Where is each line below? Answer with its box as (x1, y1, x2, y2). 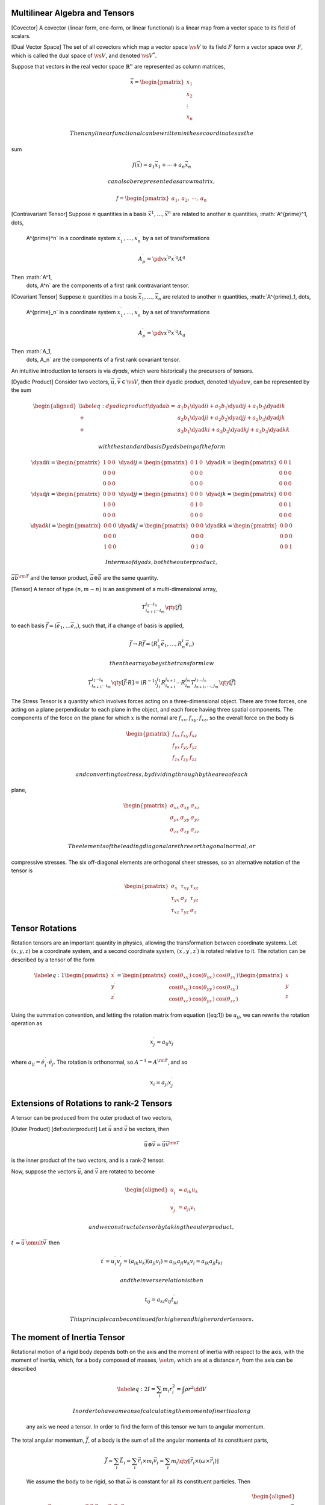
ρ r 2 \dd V (184, 1385, 207, 1392)
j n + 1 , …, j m (194, 683, 219, 689)
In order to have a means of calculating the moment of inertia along (72, 1407, 251, 1414)
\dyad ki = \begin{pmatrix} (30, 523, 102, 529)
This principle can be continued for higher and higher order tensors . (70, 1315, 254, 1323)
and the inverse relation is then (120, 1277, 204, 1283)
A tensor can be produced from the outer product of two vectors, (11, 1114, 173, 1122)
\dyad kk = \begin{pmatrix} (205, 523, 278, 529)
